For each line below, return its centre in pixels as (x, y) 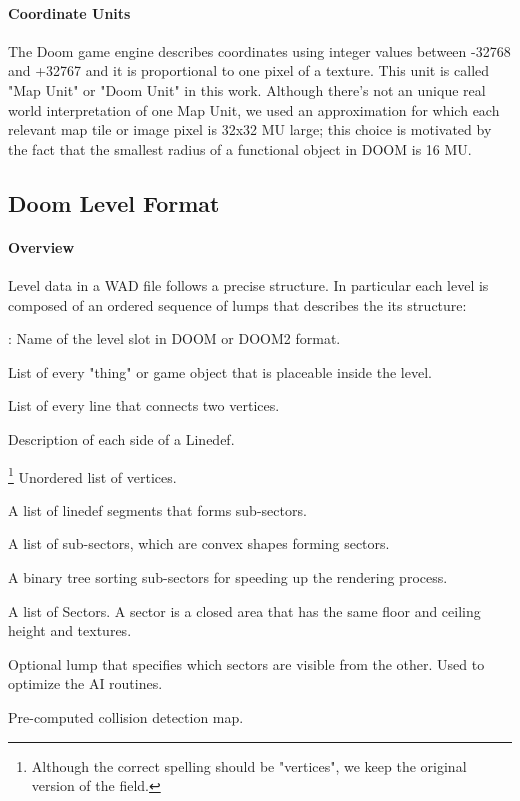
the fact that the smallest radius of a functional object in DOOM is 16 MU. (240, 148)
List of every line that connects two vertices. (144, 405)
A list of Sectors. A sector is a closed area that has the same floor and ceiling (244, 610)
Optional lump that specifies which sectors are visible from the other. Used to (246, 663)
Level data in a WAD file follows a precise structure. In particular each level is (248, 284)
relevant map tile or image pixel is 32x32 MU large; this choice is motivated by (250, 129)
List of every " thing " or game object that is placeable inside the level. (220, 371)
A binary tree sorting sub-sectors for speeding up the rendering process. (228, 576)
